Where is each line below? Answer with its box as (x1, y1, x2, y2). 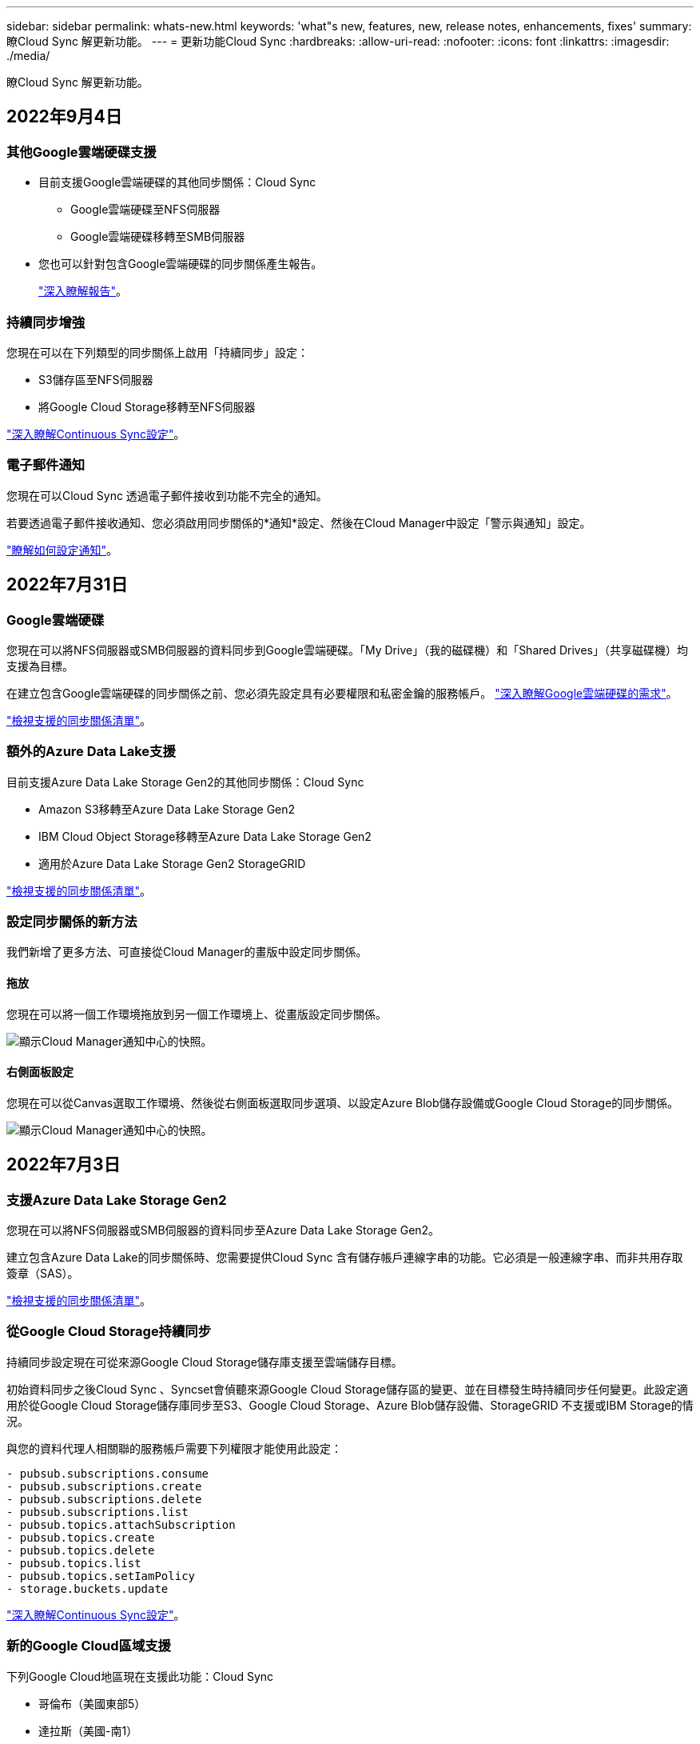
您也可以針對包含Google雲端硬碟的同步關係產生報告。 (38, 257, 323, 271)
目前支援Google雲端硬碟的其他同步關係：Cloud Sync (38, 175, 316, 190)
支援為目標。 (6, 658, 74, 673)
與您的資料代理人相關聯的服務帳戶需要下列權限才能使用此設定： (6, 1441, 342, 1455)
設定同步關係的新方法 (6, 914, 137, 930)
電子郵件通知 (6, 457, 86, 474)
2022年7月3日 (6, 1154, 121, 1175)
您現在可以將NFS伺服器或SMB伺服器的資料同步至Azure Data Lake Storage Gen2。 (6, 1223, 440, 1238)
